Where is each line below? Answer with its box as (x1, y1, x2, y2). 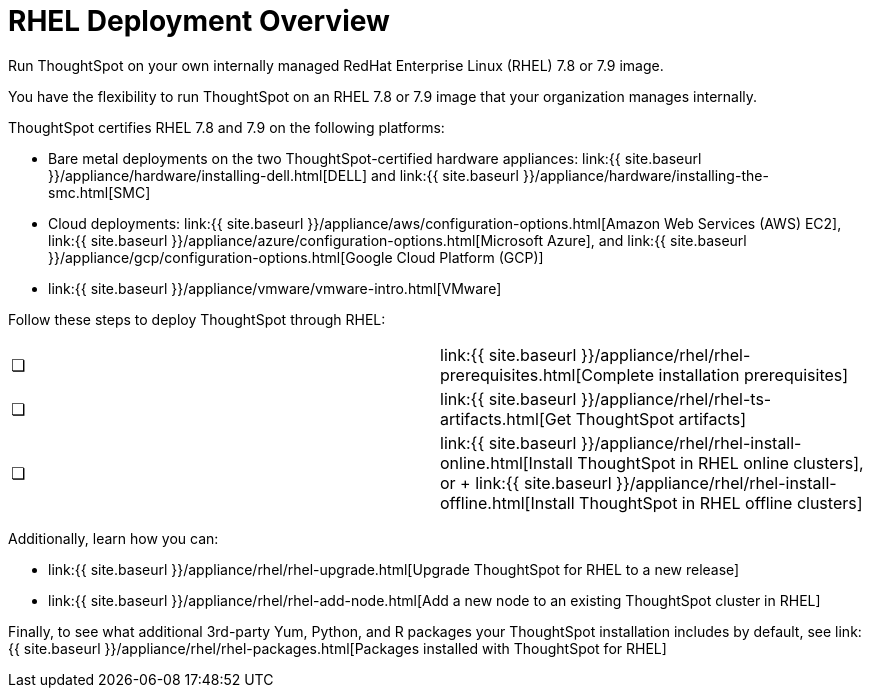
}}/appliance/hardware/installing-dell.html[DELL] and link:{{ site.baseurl (48, 166, 519, 184)
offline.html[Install (440, 492, 575, 513)
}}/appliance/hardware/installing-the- (522, 166, 769, 184)
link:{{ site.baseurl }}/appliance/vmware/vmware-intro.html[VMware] (48, 279, 502, 297)
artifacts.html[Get (440, 408, 572, 429)
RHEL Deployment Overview (8, 4, 390, 38)
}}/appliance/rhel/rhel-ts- (580, 388, 772, 409)
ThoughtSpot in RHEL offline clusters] (579, 492, 863, 513)
